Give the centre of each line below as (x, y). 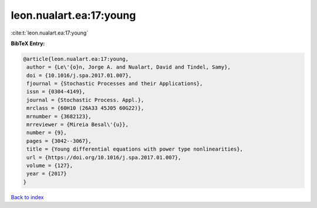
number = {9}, (47, 133)
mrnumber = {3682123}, (59, 116)
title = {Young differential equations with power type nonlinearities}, (135, 149)
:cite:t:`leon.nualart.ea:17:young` (50, 33)
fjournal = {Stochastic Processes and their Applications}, (115, 84)
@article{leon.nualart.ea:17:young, (76, 59)
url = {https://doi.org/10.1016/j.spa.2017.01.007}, (104, 157)
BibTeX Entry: (28, 43)
